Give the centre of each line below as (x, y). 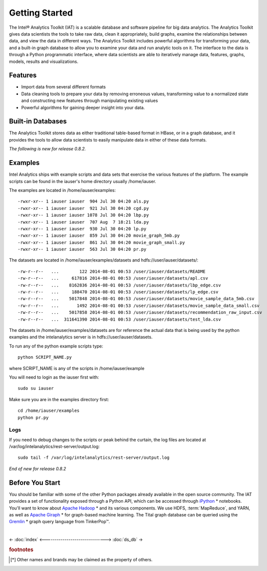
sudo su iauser (36, 388)
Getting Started (41, 13)
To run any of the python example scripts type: (56, 346)
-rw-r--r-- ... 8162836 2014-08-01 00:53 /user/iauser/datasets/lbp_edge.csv (119, 285)
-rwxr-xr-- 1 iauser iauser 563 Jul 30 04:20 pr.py (82, 249)
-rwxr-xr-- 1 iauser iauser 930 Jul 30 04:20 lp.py (82, 229)
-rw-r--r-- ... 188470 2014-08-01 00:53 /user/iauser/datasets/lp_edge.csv (118, 292)
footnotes (21, 550)
